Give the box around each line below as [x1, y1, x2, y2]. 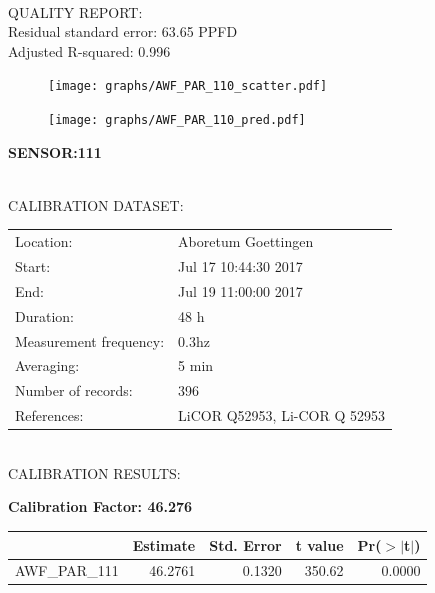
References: [15, 405, 84, 426]
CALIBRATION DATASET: [8, 194, 184, 215]
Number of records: [15, 380, 133, 401]
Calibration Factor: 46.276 [8, 496, 193, 517]
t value [295, 534, 344, 555]
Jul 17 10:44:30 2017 [178, 256, 303, 277]
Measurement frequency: [15, 330, 165, 351]
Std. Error [209, 534, 282, 555]
